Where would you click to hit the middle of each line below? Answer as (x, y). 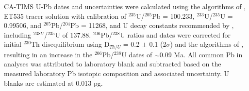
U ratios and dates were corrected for (175, 34)
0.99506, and (23, 25)
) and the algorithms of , (207, 44)
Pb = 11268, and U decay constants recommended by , (152, 25)
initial (13, 44)
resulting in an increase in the (48, 54)
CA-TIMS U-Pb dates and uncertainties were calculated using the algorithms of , (125, 6)
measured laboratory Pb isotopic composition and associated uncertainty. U (116, 73)
